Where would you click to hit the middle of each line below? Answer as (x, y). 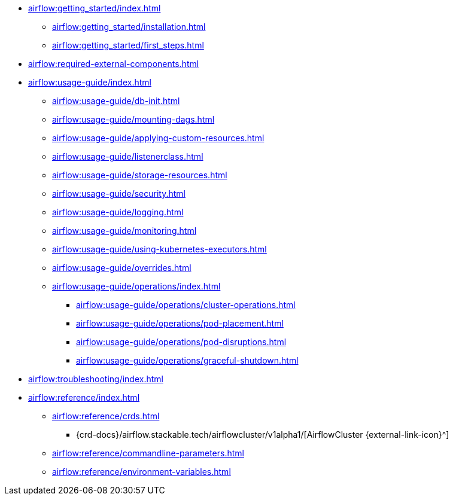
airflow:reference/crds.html (106, 416)
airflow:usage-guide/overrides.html (122, 268)
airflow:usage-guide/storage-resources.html (140, 175)
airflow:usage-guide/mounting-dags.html (133, 119)
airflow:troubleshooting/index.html (96, 379)
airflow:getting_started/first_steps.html (128, 45)
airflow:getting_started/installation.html (129, 27)
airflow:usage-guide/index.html (90, 82)
